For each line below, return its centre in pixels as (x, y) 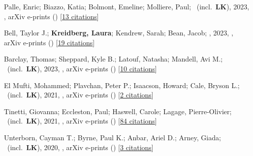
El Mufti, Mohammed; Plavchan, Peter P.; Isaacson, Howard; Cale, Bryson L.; (122, 85)
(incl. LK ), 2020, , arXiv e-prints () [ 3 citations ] (80, 147)
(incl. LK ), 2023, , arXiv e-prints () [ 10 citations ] (82, 68)
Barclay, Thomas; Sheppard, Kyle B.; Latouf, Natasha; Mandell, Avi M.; (113, 59)
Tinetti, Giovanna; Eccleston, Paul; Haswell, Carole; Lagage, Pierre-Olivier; (118, 111)
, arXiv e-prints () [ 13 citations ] (51, 16)
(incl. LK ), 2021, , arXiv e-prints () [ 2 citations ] (80, 95)
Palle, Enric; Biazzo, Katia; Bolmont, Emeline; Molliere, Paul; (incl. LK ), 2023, (127, 6)
